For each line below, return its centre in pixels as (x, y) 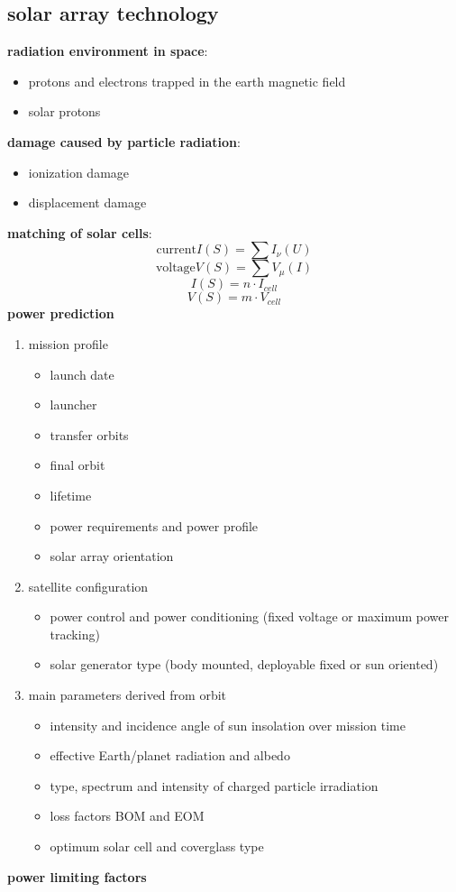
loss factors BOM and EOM (127, 816)
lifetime (71, 495)
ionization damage (79, 172)
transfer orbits (89, 434)
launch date (82, 374)
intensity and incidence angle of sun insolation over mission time (228, 725)
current (176, 250)
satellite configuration (88, 586)
